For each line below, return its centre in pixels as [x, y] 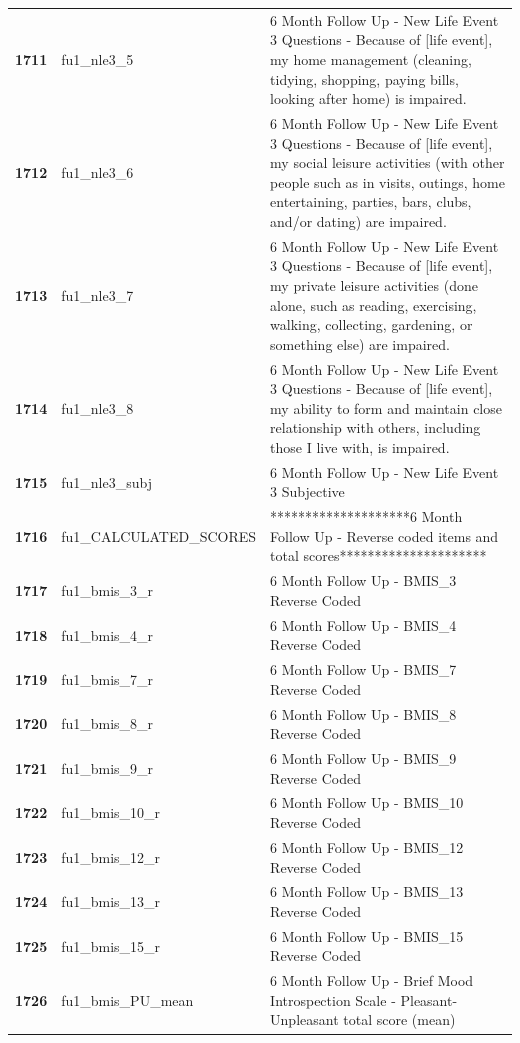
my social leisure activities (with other [387, 162]
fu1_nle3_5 [97, 58]
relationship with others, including [375, 427]
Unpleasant [304, 1019]
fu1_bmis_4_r [107, 634]
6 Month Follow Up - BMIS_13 [367, 891]
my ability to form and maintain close [386, 407]
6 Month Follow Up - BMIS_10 [367, 802]
